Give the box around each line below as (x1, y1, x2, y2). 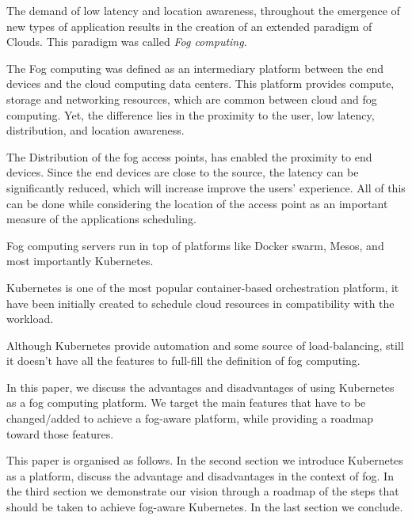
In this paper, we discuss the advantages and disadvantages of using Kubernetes (6, 378, 395, 395)
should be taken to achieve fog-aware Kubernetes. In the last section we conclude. (6, 499, 403, 515)
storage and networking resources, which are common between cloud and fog (6, 90, 377, 107)
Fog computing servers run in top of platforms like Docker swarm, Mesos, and (6, 237, 384, 253)
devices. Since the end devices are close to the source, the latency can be (6, 164, 359, 180)
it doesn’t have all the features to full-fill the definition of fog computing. (6, 352, 360, 369)
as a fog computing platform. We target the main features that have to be (6, 394, 366, 411)
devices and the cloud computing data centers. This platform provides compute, (6, 75, 395, 92)
